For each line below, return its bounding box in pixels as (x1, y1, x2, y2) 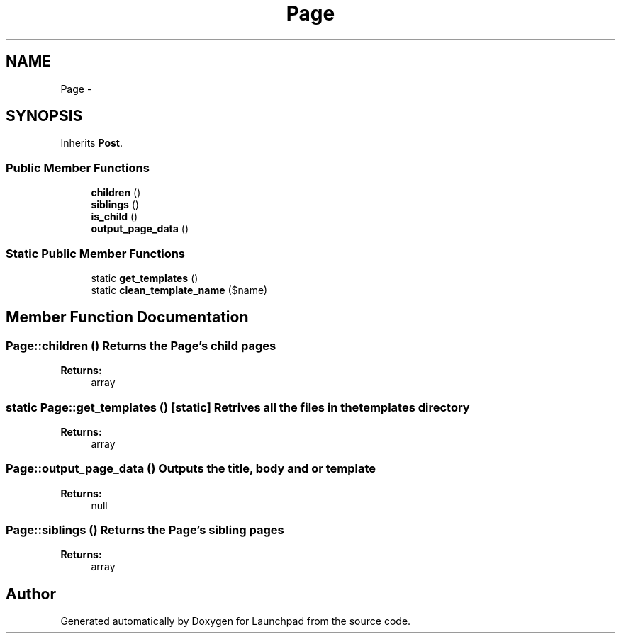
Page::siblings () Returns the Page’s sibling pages (6, 523, 284, 538)
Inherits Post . (60, 137, 123, 149)
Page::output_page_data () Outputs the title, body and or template (6, 461, 376, 476)
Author (6, 584, 56, 603)
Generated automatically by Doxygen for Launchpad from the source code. (60, 615, 411, 628)
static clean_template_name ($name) (91, 283, 268, 296)
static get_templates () (91, 271, 198, 284)
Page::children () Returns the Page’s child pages (6, 338, 276, 353)
